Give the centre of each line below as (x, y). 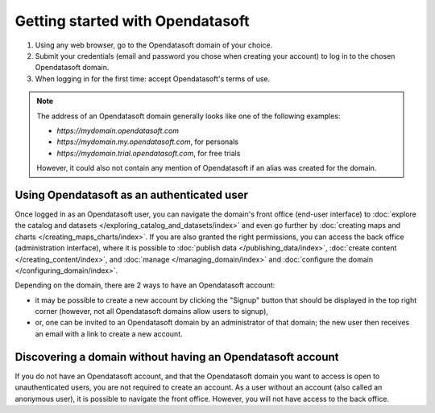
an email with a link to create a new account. (109, 333)
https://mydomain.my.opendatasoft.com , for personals (148, 142)
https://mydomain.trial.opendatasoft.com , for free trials (149, 153)
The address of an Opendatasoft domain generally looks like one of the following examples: (188, 116)
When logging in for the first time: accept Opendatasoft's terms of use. (153, 78)
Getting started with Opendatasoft (132, 21)
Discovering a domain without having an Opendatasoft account (177, 357)
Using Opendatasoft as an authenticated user (132, 194)
